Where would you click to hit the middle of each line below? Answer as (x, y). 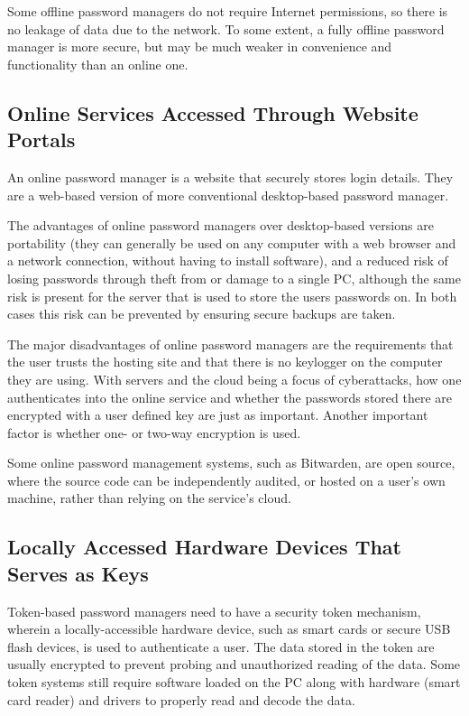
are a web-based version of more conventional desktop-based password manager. (228, 195)
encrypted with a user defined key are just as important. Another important (218, 415)
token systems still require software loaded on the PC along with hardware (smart (234, 682)
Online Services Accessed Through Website (213, 112)
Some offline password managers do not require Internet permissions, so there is (228, 11)
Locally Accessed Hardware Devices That (204, 547)
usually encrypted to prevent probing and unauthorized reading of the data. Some (234, 664)
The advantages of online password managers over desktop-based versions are (221, 225)
